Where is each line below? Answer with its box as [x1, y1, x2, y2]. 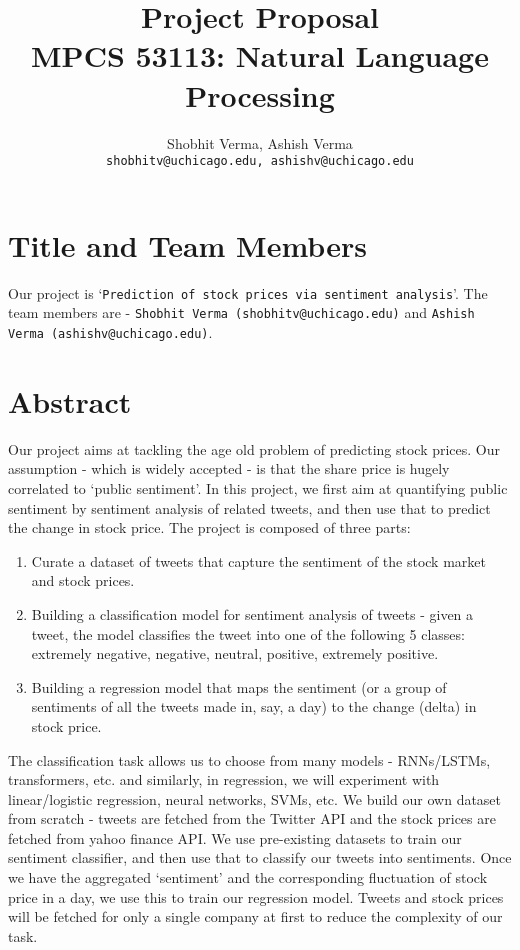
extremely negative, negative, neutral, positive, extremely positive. [31, 643, 439, 664]
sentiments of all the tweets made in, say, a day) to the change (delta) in [31, 696, 477, 717]
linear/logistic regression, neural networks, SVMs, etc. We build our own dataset [8, 788, 502, 809]
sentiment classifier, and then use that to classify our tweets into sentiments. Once [8, 847, 512, 868]
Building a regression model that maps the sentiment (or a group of [31, 676, 447, 697]
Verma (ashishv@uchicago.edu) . [8, 322, 213, 342]
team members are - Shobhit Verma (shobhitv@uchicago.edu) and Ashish [8, 302, 475, 323]
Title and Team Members [8, 224, 367, 265]
